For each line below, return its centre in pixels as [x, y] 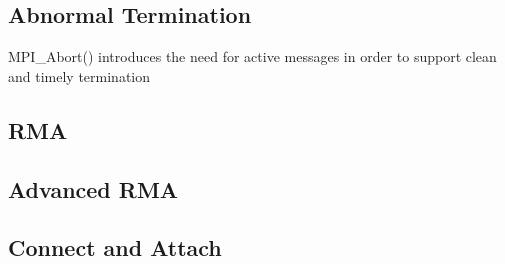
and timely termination [79, 75]
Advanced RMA [93, 188]
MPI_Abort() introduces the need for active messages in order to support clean [252, 56]
